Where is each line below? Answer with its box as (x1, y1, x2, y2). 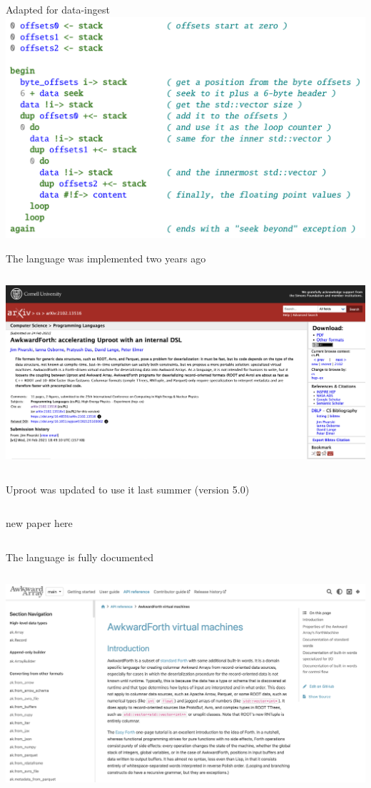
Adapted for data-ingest (6, 2, 110, 16)
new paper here (6, 516, 73, 531)
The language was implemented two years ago (6, 250, 206, 265)
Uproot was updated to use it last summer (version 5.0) (6, 481, 250, 496)
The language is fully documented (6, 549, 153, 564)
